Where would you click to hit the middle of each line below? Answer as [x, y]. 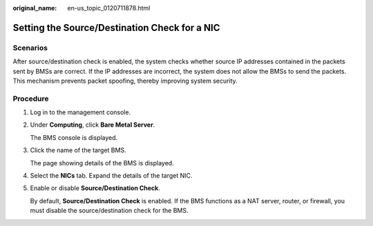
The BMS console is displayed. [74, 137]
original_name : [35, 8]
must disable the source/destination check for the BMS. [109, 211]
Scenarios [30, 48]
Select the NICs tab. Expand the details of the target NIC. [111, 176]
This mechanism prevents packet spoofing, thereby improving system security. [125, 81]
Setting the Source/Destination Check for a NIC [116, 28]
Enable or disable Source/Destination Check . [95, 188]
